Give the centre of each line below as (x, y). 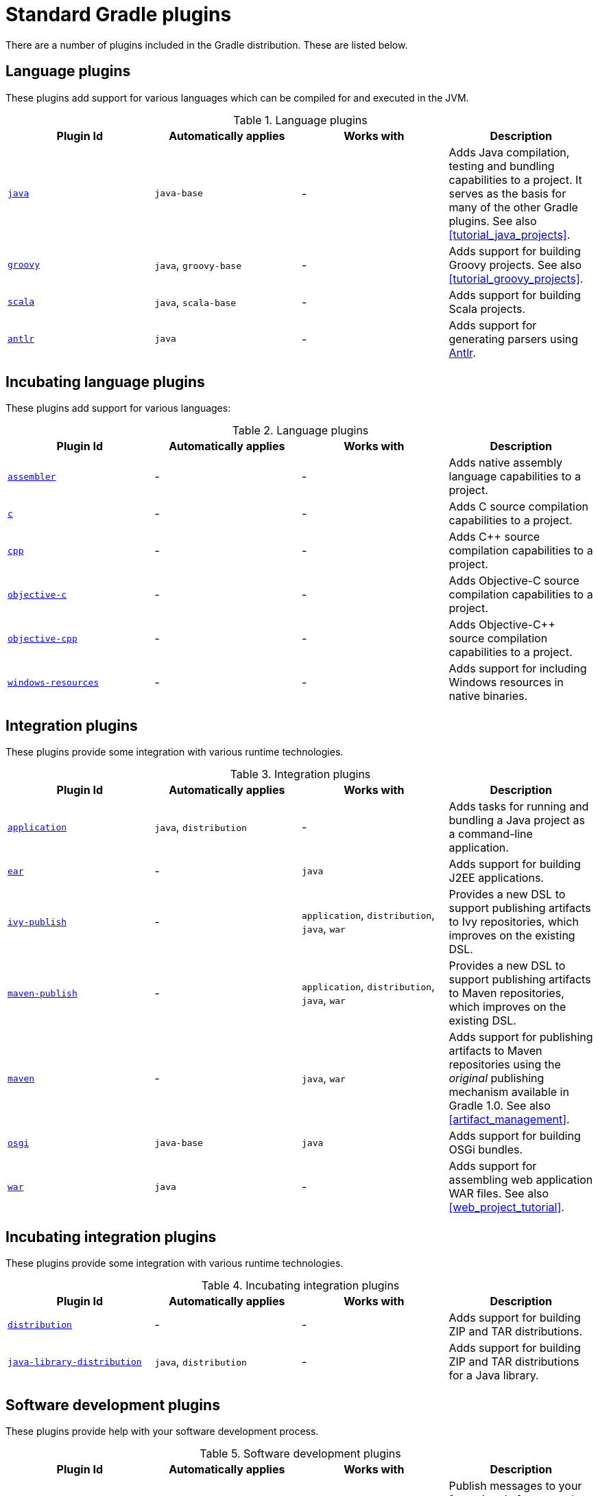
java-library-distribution (75, 1361)
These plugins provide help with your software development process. (162, 1431)
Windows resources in (506, 682)
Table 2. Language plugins (300, 431)
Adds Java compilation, (509, 152)
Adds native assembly (506, 463)
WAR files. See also (499, 1194)
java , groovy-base (198, 265)
